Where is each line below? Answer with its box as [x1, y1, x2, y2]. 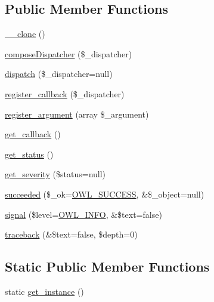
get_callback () [5, 128, 61, 140]
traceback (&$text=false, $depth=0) [5, 228, 138, 241]
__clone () [5, 27, 45, 40]
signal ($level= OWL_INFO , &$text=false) [5, 208, 162, 220]
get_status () [5, 147, 54, 160]
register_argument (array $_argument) [5, 107, 149, 120]
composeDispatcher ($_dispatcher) [5, 47, 132, 60]
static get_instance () [5, 285, 84, 297]
